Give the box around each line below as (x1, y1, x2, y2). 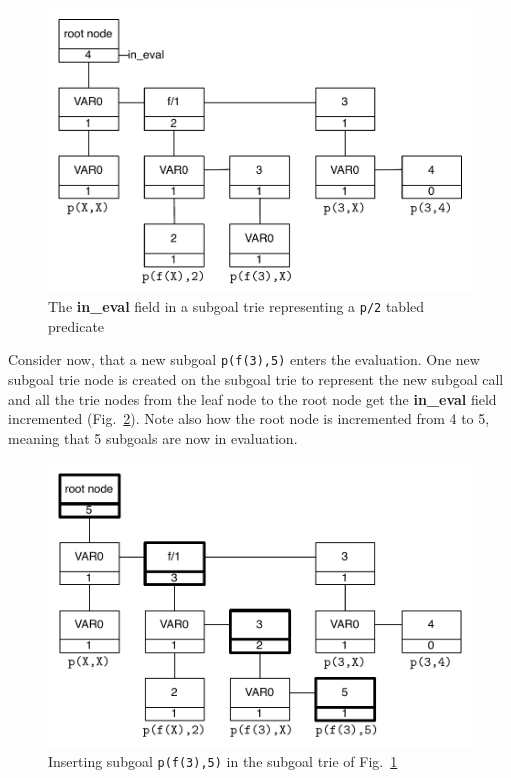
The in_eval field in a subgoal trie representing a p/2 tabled (48, 296, 425, 317)
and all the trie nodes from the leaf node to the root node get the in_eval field (8, 388, 497, 409)
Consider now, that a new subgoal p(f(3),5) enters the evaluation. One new (8, 349, 480, 370)
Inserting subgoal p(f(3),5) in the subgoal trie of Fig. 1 (48, 750, 398, 771)
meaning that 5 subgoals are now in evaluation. (8, 427, 298, 448)
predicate (48, 315, 105, 336)
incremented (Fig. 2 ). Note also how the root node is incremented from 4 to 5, (8, 408, 490, 429)
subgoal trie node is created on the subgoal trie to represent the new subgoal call (8, 369, 504, 390)
